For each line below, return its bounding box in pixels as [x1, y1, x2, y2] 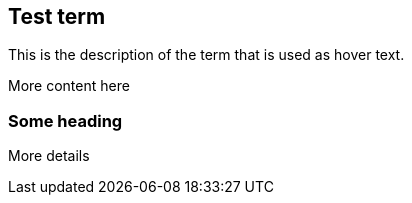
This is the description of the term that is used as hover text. [8, 46, 405, 64]
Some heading [8, 110, 123, 131]
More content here [8, 77, 130, 95]
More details [8, 147, 90, 165]
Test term [8, 4, 106, 29]
